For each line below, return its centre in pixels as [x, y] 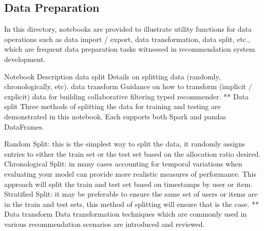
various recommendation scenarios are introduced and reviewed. [105, 224]
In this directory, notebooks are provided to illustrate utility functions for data [128, 29]
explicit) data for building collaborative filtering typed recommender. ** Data [127, 96]
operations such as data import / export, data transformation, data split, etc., [127, 39]
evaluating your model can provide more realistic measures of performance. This [130, 173]
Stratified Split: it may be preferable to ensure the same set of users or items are [131, 194]
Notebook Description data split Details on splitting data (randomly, [112, 76]
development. [25, 59]
